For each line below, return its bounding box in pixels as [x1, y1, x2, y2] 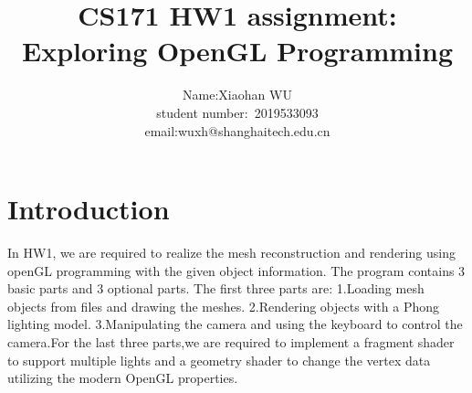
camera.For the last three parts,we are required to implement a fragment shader [7, 333, 455, 351]
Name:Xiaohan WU [183, 85, 292, 104]
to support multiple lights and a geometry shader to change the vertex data [7, 350, 431, 369]
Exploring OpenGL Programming [21, 32, 454, 69]
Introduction [7, 190, 170, 228]
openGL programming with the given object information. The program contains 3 [7, 260, 466, 280]
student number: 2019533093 [156, 102, 319, 122]
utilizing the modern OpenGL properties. [7, 368, 238, 388]
